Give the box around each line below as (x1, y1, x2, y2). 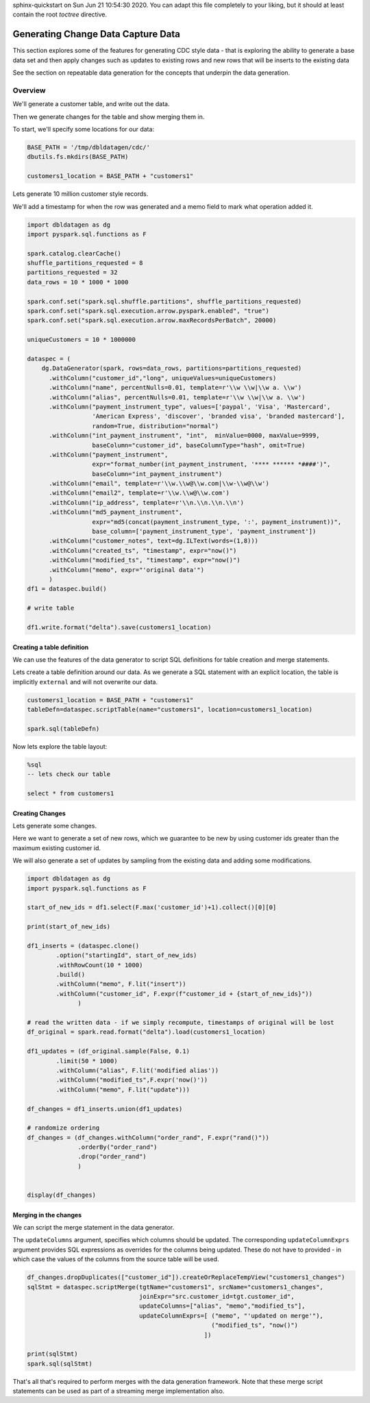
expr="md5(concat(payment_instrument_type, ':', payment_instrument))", (92, 518, 342, 525)
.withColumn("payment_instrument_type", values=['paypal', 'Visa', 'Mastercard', (49, 403, 331, 410)
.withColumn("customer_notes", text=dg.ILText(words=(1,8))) (49, 537, 259, 545)
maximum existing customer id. (12, 843, 101, 852)
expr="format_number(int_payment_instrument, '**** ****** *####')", (92, 460, 331, 469)
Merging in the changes (12, 1210, 82, 1219)
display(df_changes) (27, 1191, 96, 1199)
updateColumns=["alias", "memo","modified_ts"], (138, 1302, 306, 1310)
